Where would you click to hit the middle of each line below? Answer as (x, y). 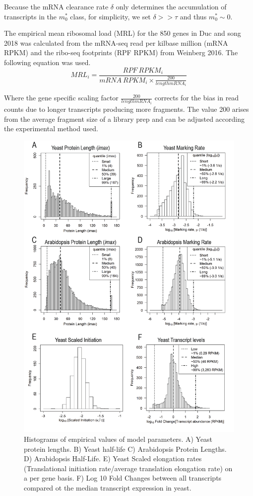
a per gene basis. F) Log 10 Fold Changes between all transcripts (123, 478)
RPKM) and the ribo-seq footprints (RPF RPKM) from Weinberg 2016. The (121, 52)
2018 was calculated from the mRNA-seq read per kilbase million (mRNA (116, 42)
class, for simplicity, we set (110, 16)
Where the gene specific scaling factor (61, 98)
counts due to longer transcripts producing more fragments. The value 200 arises (126, 109)
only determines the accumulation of (171, 6)
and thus (193, 16)
